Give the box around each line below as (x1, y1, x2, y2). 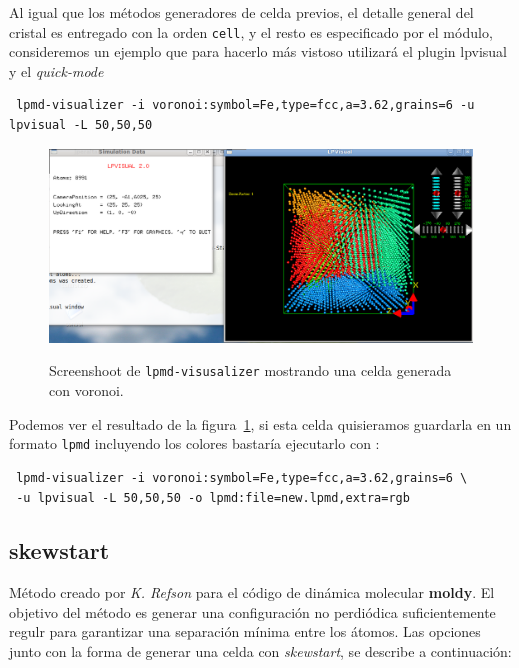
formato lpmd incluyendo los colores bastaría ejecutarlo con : (9, 433, 380, 454)
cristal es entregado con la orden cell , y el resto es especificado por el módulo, (9, 21, 493, 42)
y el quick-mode (9, 60, 104, 81)
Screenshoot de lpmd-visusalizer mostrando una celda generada (49, 360, 452, 381)
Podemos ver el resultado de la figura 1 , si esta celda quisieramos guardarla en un (9, 413, 512, 434)
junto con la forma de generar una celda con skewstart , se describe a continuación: (9, 641, 512, 662)
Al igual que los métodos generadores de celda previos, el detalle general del (9, 2, 474, 22)
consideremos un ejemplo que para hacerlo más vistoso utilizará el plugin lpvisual (9, 41, 508, 62)
